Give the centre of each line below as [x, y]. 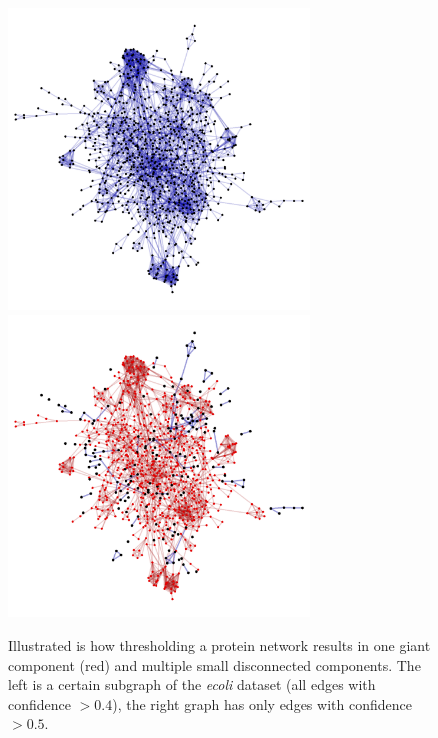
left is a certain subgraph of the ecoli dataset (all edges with [192, 684]
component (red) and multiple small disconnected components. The [214, 664]
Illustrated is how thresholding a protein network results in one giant [219, 644]
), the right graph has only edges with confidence [262, 703]
